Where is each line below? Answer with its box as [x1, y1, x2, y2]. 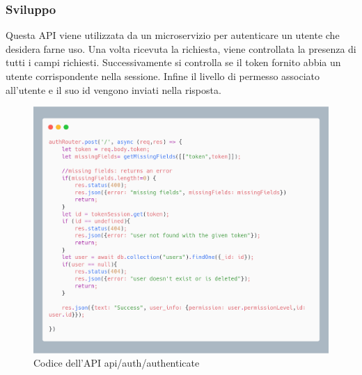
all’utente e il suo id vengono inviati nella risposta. [6, 82, 221, 97]
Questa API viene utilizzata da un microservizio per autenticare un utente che [6, 28, 340, 42]
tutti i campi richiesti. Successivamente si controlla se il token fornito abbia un [6, 55, 341, 70]
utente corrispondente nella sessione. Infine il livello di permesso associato [6, 69, 320, 83]
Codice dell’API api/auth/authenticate [33, 356, 200, 370]
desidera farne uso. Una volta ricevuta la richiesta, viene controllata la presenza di [6, 41, 356, 56]
